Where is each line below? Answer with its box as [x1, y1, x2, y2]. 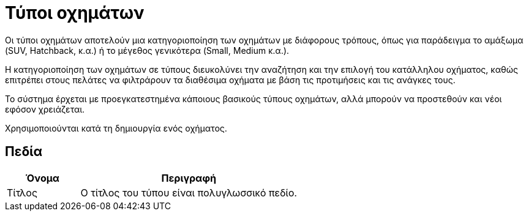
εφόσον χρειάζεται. [5, 103, 85, 114]
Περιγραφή [161, 171, 216, 184]
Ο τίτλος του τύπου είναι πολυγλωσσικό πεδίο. [80, 186, 297, 199]
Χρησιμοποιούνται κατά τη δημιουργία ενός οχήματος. [5, 122, 227, 133]
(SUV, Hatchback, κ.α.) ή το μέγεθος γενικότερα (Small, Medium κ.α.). [5, 45, 289, 56]
